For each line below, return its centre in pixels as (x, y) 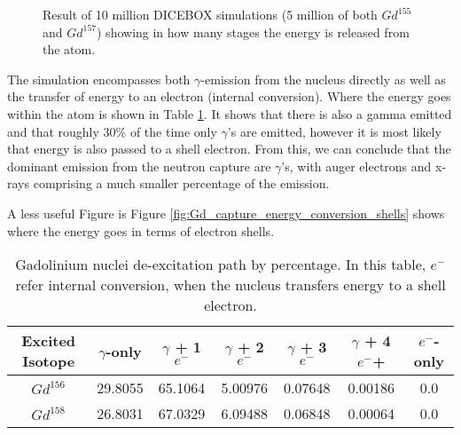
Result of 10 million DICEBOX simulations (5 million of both (210, 14)
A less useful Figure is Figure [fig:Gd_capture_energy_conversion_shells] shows (226, 213)
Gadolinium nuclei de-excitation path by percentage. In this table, (221, 265)
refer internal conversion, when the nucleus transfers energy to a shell (230, 285)
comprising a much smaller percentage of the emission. (181, 183)
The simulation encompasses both (99, 79)
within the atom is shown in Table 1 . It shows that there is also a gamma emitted (230, 113)
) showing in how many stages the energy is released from (253, 32)
